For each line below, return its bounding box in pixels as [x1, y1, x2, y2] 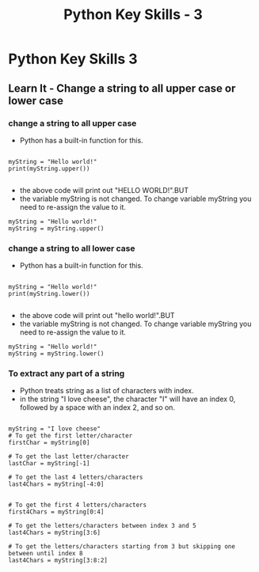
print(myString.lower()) [8, 290, 90, 298]
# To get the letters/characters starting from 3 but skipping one [8, 543, 236, 551]
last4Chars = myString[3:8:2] [8, 556, 109, 565]
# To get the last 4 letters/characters [8, 473, 144, 482]
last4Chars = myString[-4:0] [8, 480, 105, 488]
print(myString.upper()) [8, 165, 90, 172]
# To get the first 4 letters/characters [8, 501, 147, 509]
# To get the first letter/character [8, 432, 133, 440]
